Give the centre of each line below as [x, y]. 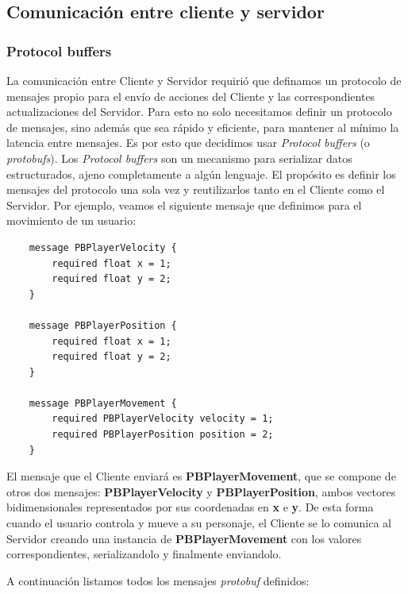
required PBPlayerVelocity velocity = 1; [163, 419]
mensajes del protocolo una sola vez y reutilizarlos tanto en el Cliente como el [196, 189]
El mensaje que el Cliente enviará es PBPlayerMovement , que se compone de [201, 476]
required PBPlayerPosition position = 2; [163, 435]
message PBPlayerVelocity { [103, 247]
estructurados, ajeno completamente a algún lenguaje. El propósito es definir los [201, 174]
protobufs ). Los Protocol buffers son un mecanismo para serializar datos [179, 158]
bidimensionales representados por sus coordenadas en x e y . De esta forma [190, 507]
